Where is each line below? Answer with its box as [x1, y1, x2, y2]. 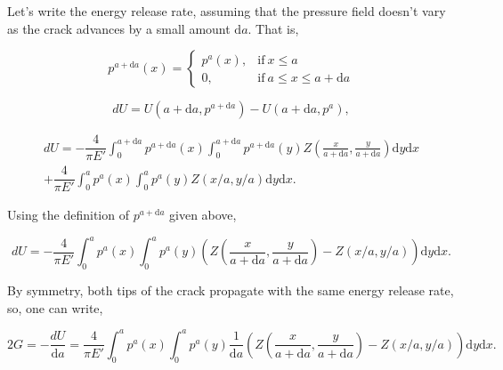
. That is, [247, 19, 299, 37]
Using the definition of [7, 205, 129, 224]
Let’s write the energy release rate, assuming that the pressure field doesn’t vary [7, 2, 446, 20]
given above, [169, 205, 237, 224]
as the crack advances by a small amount [7, 19, 231, 37]
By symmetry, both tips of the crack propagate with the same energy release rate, [7, 281, 454, 300]
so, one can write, [7, 298, 103, 317]
